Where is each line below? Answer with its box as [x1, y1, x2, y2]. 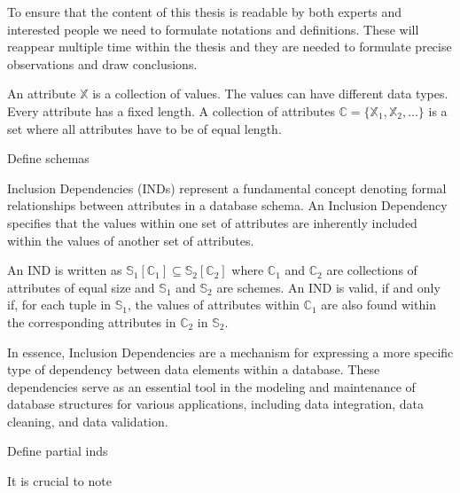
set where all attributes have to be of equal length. [7, 119, 282, 137]
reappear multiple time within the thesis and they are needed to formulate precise [7, 37, 452, 56]
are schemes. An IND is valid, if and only [216, 278, 441, 296]
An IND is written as [7, 261, 122, 279]
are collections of [326, 261, 417, 279]
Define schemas [7, 149, 90, 168]
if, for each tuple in [7, 295, 112, 314]
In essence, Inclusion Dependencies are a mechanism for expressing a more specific [7, 342, 454, 361]
